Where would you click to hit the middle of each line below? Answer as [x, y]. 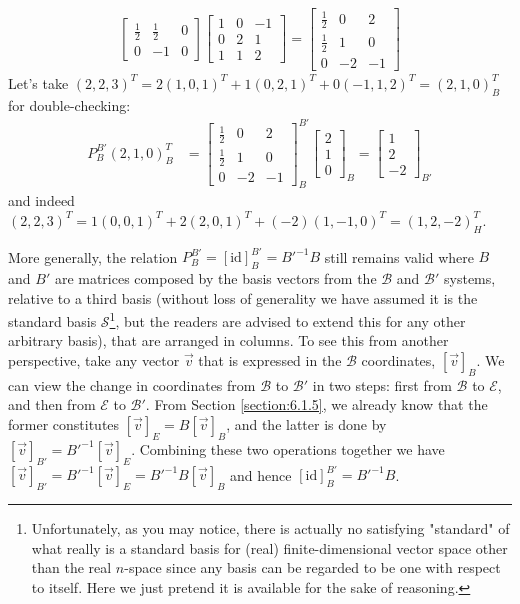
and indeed [41, 200]
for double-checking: [69, 104]
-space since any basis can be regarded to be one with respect [312, 567]
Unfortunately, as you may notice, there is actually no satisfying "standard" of [270, 527]
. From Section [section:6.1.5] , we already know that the [316, 404]
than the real [71, 567]
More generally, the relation [93, 256]
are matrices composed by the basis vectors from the [215, 278]
